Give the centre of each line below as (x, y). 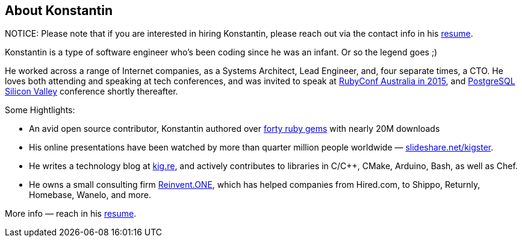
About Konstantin (59, 11)
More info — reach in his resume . (71, 214)
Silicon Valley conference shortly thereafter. (92, 92)
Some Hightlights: (40, 110)
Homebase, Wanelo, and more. (90, 195)
